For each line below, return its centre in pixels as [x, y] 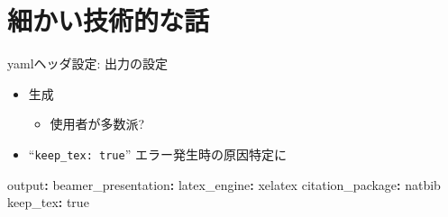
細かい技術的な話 [109, 20]
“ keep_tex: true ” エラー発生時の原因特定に [157, 154]
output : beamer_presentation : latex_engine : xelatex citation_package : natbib [224, 184]
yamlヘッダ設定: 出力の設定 [88, 63]
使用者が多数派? [97, 124]
